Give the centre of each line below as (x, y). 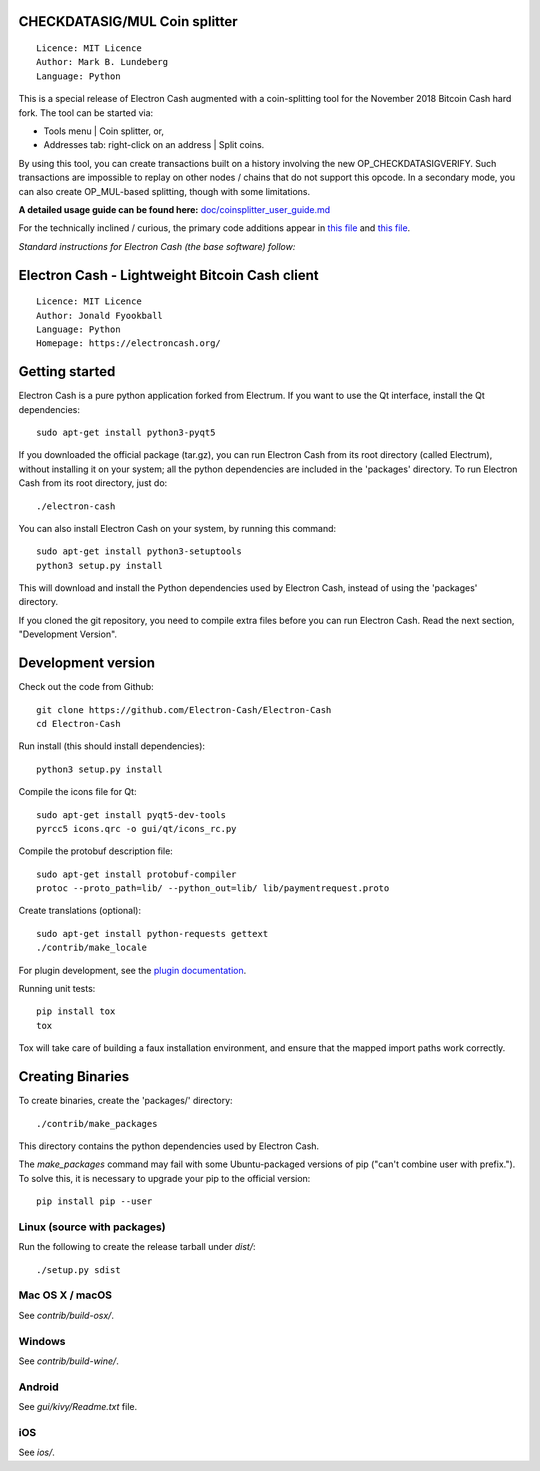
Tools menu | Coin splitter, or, (104, 131)
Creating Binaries (74, 1076)
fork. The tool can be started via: (86, 112)
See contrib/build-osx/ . (66, 1315)
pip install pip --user (94, 1201)
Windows (42, 1341)
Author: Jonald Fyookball (100, 315)
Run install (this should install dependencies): (111, 746)
